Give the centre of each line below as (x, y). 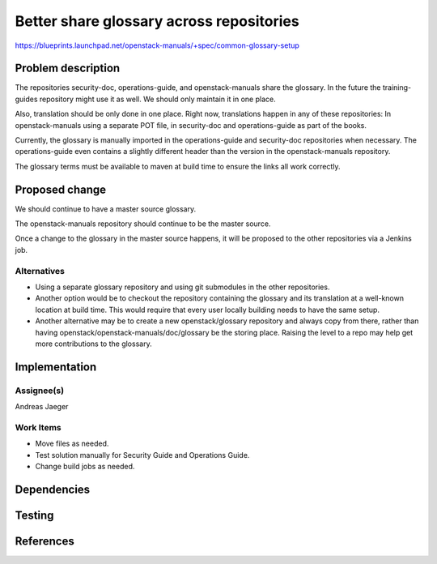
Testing (34, 515)
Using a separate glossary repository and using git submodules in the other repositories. (182, 287)
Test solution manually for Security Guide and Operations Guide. (142, 455)
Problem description (68, 68)
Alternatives (40, 271)
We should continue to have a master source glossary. (106, 209)
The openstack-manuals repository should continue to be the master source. (143, 224)
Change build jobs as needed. (85, 467)
